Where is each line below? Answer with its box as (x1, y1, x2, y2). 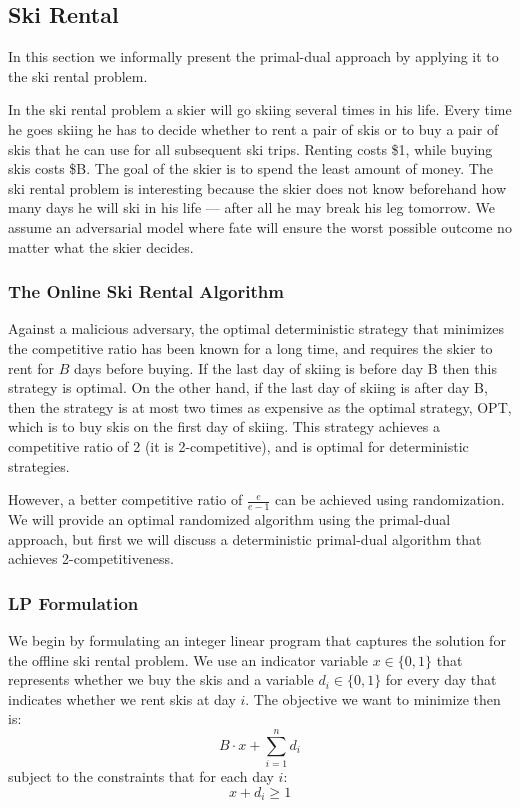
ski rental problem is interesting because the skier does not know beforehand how (8, 177, 507, 198)
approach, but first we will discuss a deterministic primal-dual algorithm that (8, 528, 482, 549)
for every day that (385, 669, 497, 690)
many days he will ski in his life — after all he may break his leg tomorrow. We (8, 197, 495, 218)
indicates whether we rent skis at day (8, 688, 236, 709)
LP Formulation (8, 590, 139, 615)
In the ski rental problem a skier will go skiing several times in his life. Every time (8, 99, 512, 120)
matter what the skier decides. (8, 236, 194, 257)
